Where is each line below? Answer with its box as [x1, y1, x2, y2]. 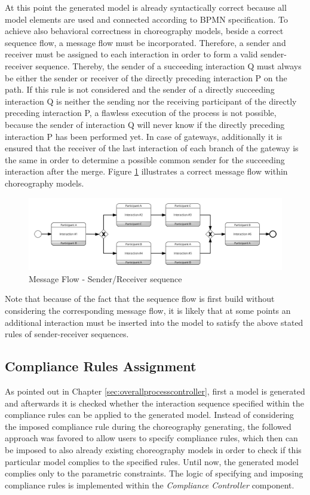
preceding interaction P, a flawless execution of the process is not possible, [5, 106, 277, 119]
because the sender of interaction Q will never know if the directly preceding [5, 118, 285, 130]
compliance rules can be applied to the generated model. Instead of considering [5, 408, 294, 421]
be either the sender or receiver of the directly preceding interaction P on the [5, 71, 287, 84]
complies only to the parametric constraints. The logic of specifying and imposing [5, 467, 303, 479]
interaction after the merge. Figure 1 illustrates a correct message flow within [5, 165, 288, 178]
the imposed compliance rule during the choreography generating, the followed [5, 420, 291, 432]
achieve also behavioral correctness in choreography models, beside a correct [5, 25, 284, 37]
